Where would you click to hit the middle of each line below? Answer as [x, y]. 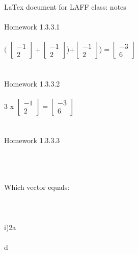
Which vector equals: [37, 187]
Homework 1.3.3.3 [32, 140]
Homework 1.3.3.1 [32, 27]
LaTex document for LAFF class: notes [65, 7]
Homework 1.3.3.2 [32, 83]
